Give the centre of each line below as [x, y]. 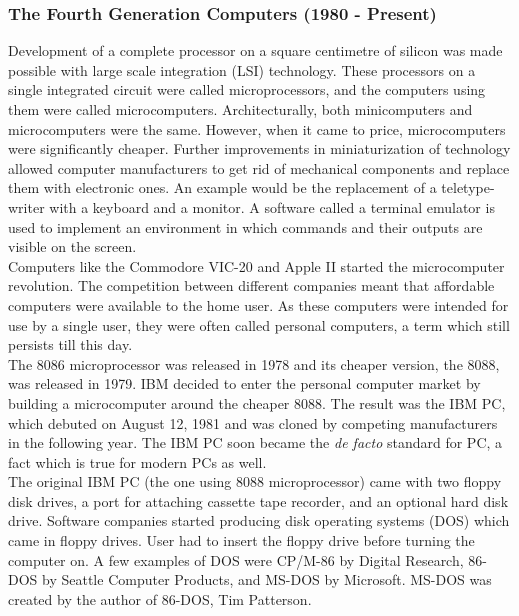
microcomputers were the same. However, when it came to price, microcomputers [257, 128]
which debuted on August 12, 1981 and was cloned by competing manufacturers [253, 422]
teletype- [468, 187]
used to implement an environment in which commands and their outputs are [245, 226]
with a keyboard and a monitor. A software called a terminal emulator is [272, 206]
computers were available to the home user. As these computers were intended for [258, 304]
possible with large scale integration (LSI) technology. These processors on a [242, 69]
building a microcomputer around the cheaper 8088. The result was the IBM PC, [257, 402]
